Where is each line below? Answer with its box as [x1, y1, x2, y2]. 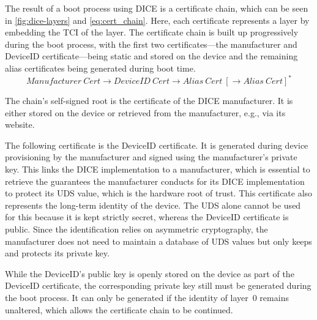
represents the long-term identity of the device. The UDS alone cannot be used [5, 198, 301, 211]
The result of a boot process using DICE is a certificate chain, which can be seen [5, 2, 308, 14]
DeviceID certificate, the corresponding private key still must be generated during [5, 279, 311, 292]
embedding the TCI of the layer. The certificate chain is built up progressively [5, 26, 299, 39]
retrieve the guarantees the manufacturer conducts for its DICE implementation [5, 174, 305, 187]
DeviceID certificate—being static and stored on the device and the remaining [5, 50, 298, 62]
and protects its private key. [5, 247, 110, 259]
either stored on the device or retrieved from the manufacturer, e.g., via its [5, 106, 286, 119]
